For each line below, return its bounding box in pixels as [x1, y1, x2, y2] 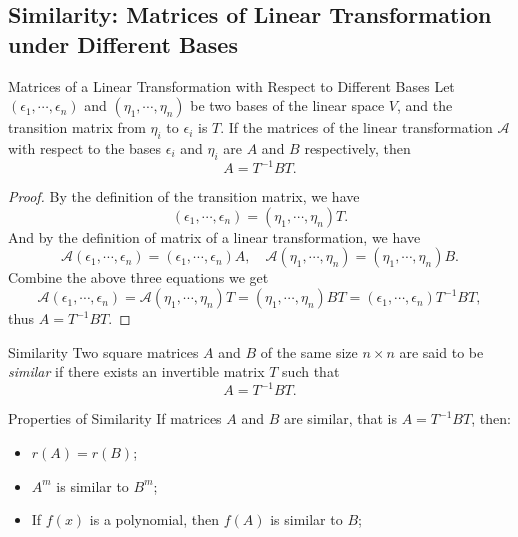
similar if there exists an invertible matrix [8, 361, 265, 382]
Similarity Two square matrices [8, 341, 199, 362]
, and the [396, 95, 453, 116]
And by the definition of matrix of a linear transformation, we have [8, 226, 421, 247]
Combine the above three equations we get [8, 267, 269, 288]
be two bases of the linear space [190, 95, 385, 116]
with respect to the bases [8, 137, 162, 158]
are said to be [399, 341, 484, 362]
